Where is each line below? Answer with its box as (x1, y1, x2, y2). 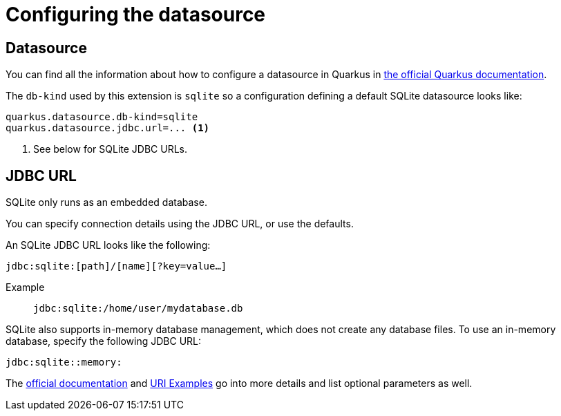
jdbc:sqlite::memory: (6, 357, 122, 368)
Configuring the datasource (6, 3, 266, 26)
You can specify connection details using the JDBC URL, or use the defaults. (6, 218, 354, 230)
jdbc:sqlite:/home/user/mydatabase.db (33, 303, 243, 314)
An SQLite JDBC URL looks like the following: (6, 239, 211, 252)
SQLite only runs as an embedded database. (6, 196, 207, 209)
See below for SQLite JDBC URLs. (33, 143, 188, 155)
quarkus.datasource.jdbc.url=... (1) (6, 122, 210, 134)
